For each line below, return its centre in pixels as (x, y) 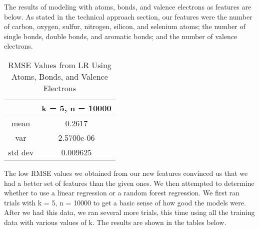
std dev (21, 152)
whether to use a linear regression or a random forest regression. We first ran (122, 193)
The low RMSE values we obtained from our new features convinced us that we (126, 173)
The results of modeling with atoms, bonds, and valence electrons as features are (128, 7)
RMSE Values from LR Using (59, 65)
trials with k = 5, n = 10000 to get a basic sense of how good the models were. (125, 202)
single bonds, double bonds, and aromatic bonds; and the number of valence (121, 36)
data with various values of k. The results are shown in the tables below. (115, 222)
